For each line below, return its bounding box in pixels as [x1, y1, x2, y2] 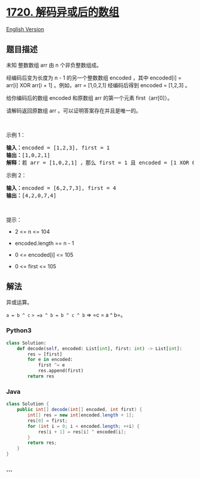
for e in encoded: [27, 357, 73, 363]
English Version [6, 25, 45, 33]
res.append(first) [37, 368, 84, 374]
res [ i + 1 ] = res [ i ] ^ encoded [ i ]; [37, 428, 127, 435]
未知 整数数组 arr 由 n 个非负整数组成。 [6, 61, 102, 69]
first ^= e [37, 362, 65, 368]
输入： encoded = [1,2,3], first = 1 [6, 144, 110, 151]
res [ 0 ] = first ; [27, 418, 68, 424]
